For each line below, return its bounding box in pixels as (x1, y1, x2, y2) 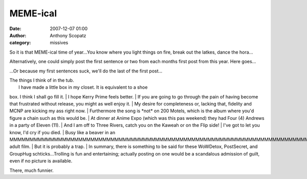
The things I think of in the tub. (9, 77, 74, 83)
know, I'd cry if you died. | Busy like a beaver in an (9, 129, 115, 135)
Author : (9, 32, 27, 38)
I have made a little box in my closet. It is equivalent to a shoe (18, 84, 148, 90)
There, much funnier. (9, 167, 54, 173)
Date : (9, 25, 21, 32)
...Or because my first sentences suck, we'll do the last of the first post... (9, 68, 163, 74)
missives (50, 40, 69, 46)
